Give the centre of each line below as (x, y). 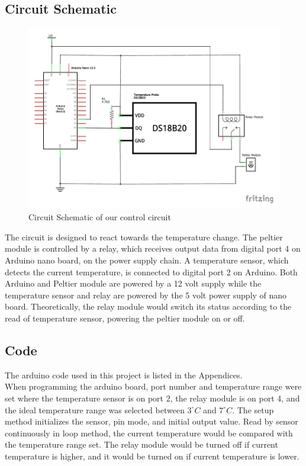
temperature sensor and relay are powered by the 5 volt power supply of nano (146, 295)
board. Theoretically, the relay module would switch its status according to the (148, 306)
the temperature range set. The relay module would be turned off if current (141, 444)
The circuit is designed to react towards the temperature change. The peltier (144, 237)
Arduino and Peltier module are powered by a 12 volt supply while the (133, 283)
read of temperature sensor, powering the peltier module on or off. (125, 318)
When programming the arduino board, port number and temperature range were (153, 386)
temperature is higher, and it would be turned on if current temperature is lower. (152, 456)
